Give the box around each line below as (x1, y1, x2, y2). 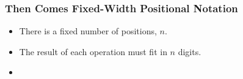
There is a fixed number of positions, (19, 24, 157, 37)
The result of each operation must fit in (19, 45, 167, 58)
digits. (178, 45, 201, 58)
